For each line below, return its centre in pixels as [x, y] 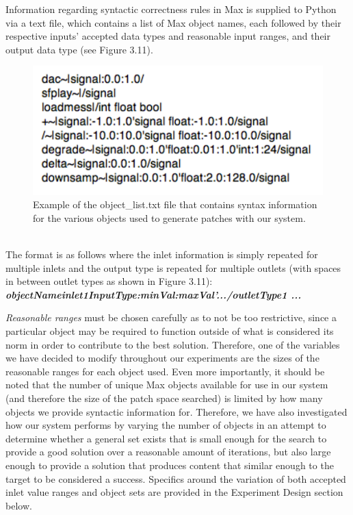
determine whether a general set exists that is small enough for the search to [166, 438]
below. [19, 505]
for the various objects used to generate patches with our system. [169, 217]
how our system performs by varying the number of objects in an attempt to [166, 425]
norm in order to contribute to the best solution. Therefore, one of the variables [173, 344]
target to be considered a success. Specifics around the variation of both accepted [176, 478]
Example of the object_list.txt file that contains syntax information [175, 204]
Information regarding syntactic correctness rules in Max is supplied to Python [171, 9]
